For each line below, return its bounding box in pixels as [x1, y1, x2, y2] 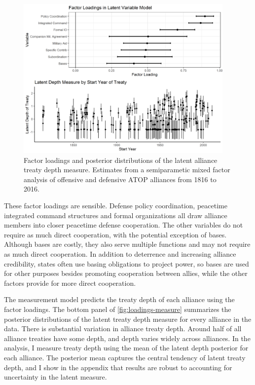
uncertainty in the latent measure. [4, 372, 107, 382]
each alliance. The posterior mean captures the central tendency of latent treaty [4, 352, 246, 362]
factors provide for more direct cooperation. [4, 277, 136, 288]
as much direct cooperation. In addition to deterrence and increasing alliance [4, 249, 236, 259]
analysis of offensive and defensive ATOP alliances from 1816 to [24, 174, 217, 184]
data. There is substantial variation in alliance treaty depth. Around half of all [4, 323, 242, 334]
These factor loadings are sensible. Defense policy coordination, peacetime [4, 200, 227, 211]
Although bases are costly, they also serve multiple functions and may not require [4, 239, 251, 249]
